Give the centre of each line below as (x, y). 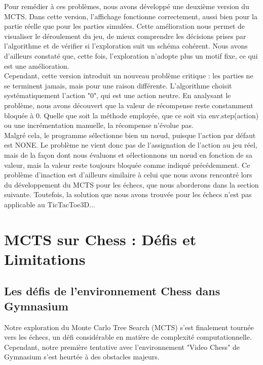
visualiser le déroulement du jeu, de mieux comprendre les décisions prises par (125, 36)
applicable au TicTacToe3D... (50, 204)
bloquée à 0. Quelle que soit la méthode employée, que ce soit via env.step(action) (131, 115)
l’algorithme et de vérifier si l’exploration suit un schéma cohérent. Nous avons (126, 46)
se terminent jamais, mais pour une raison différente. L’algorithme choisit (118, 85)
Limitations (45, 259)
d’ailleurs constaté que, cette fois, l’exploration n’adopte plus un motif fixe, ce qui (131, 55)
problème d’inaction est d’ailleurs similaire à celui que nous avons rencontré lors (128, 175)
